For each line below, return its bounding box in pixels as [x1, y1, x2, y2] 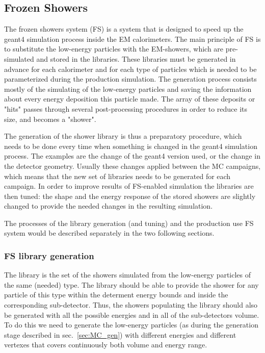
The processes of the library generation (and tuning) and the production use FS [4, 217, 254, 228]
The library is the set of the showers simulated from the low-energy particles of [4, 269, 251, 280]
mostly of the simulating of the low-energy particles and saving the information [4, 83, 252, 94]
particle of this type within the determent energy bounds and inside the [4, 289, 228, 300]
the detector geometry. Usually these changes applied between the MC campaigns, [4, 160, 261, 171]
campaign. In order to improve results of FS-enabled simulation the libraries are [4, 181, 254, 191]
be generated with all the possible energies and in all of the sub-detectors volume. [4, 309, 259, 320]
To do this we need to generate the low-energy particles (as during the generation [4, 319, 258, 330]
